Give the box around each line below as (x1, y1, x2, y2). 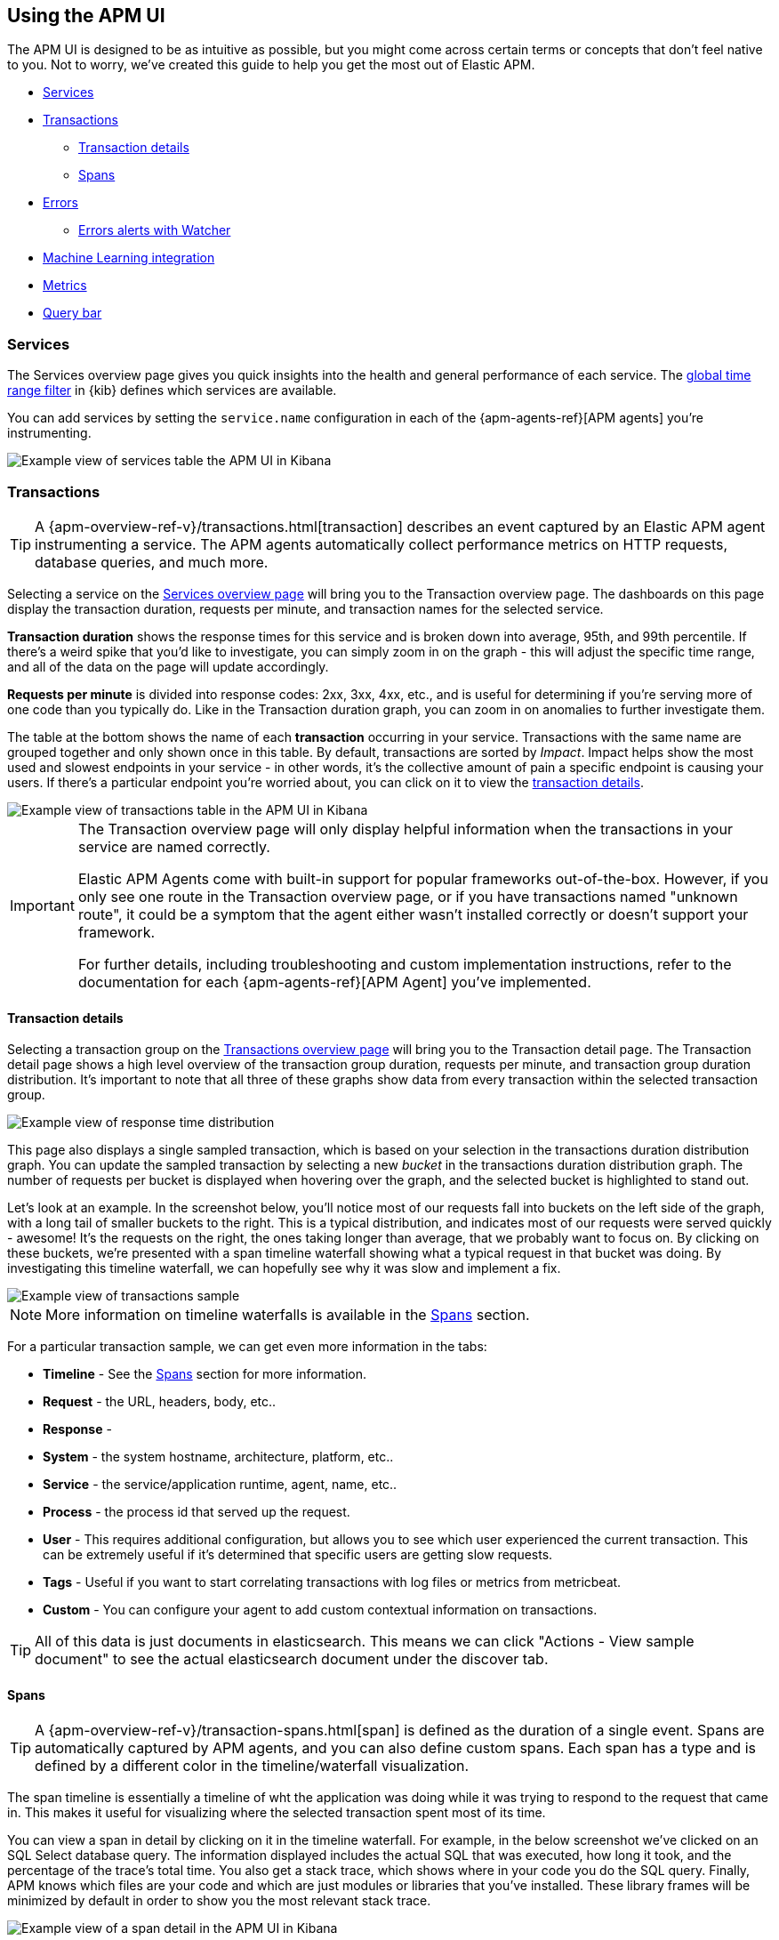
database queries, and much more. (35, 552, 269, 571)
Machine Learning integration (43, 250, 215, 266)
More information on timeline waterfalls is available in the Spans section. (45, 1306, 530, 1324)
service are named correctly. (77, 837, 270, 856)
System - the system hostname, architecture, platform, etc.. (43, 1449, 394, 1465)
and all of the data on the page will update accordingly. (7, 658, 329, 674)
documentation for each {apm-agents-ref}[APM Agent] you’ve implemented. (77, 972, 591, 991)
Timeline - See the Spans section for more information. (43, 1366, 366, 1382)
